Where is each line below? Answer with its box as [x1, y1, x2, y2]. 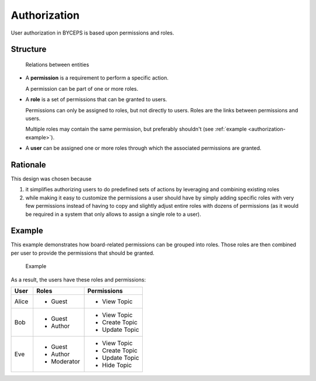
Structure [11, 44, 47, 54]
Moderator [50, 358, 80, 366]
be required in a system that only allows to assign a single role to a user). [25, 211, 201, 218]
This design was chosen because [11, 175, 92, 182]
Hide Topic [102, 361, 132, 369]
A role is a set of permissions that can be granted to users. [25, 96, 167, 103]
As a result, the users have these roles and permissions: [11, 276, 146, 283]
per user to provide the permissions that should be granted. [11, 249, 154, 256]
